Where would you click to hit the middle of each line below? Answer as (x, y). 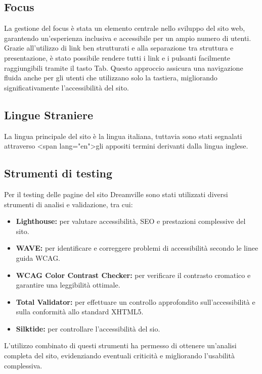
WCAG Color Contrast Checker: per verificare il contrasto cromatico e (133, 275)
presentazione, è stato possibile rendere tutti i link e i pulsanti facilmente (117, 57)
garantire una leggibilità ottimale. (68, 285)
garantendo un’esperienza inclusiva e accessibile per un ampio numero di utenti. (128, 38)
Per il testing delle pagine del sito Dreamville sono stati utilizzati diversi (116, 194)
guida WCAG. (38, 258)
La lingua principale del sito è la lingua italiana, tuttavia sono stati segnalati (123, 136)
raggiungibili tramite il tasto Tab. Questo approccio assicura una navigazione (124, 67)
